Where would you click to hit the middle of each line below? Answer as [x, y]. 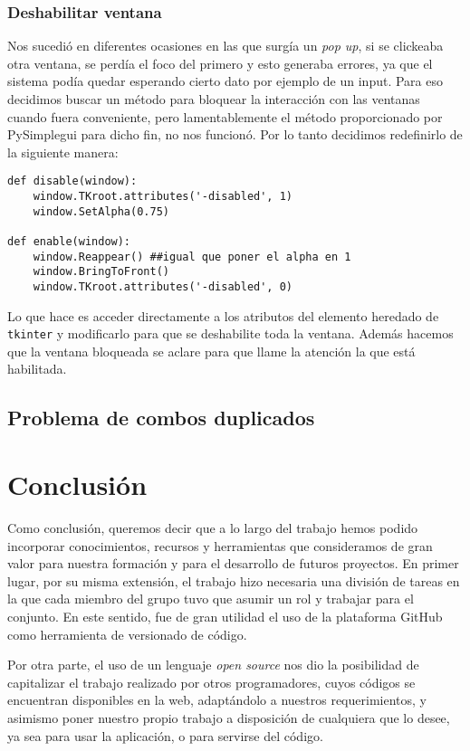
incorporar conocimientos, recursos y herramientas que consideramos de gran [220, 545]
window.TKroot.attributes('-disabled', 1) [163, 197]
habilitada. [37, 369]
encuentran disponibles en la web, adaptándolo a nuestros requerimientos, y [217, 700]
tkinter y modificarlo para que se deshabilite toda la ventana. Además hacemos [230, 333]
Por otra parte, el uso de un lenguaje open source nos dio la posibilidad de [213, 665]
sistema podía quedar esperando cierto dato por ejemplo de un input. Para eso [225, 81]
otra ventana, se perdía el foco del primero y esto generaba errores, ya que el [220, 63]
